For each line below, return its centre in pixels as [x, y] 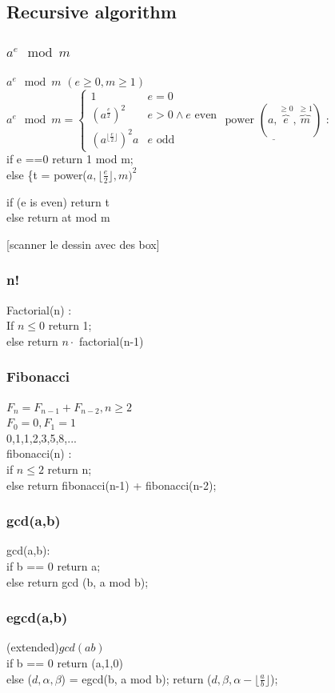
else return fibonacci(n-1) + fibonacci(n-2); [112, 485]
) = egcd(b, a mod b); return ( [136, 678]
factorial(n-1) [112, 340]
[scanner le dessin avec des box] [83, 244]
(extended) [33, 647]
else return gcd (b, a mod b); [78, 581]
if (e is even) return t [58, 201]
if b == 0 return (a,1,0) [65, 662]
